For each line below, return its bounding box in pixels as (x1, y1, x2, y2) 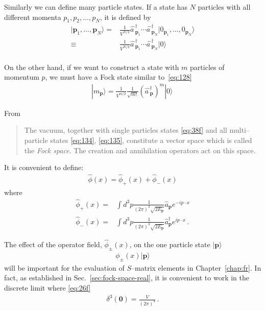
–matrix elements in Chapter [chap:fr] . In (131, 262, 261, 273)
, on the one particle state (129, 239, 210, 250)
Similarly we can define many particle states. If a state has (4, 2, 187, 12)
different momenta (4, 11, 61, 22)
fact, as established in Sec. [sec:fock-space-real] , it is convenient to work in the (4, 272, 250, 283)
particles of (190, 61, 225, 72)
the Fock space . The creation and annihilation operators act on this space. (24, 145, 256, 155)
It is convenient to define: (4, 162, 84, 173)
